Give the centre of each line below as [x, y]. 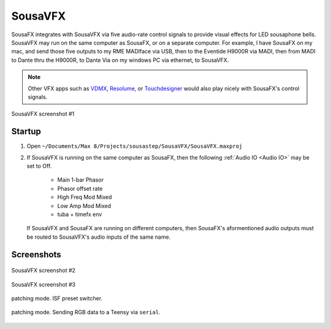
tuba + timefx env [80, 214]
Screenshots [36, 254]
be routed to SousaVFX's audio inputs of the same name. [99, 237]
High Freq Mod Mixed [85, 197]
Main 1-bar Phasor [81, 180]
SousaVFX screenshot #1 [43, 114]
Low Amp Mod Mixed [84, 206]
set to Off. [39, 166]
